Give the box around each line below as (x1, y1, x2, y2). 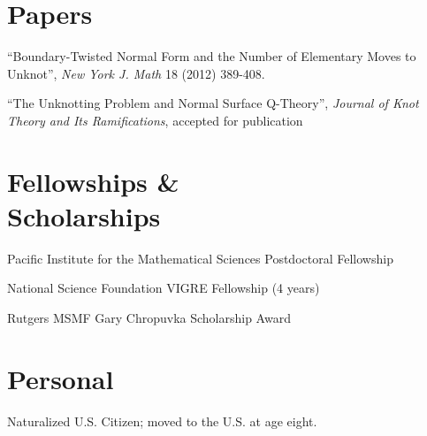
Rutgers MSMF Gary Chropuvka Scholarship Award (7, 309, 291, 326)
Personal (7, 360, 114, 396)
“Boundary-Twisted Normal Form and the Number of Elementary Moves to (7, 47, 416, 65)
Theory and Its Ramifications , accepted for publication (7, 111, 303, 129)
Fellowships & (7, 163, 179, 199)
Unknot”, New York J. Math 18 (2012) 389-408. (7, 64, 265, 82)
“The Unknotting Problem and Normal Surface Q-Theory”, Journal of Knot (7, 94, 419, 112)
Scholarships (7, 197, 161, 233)
